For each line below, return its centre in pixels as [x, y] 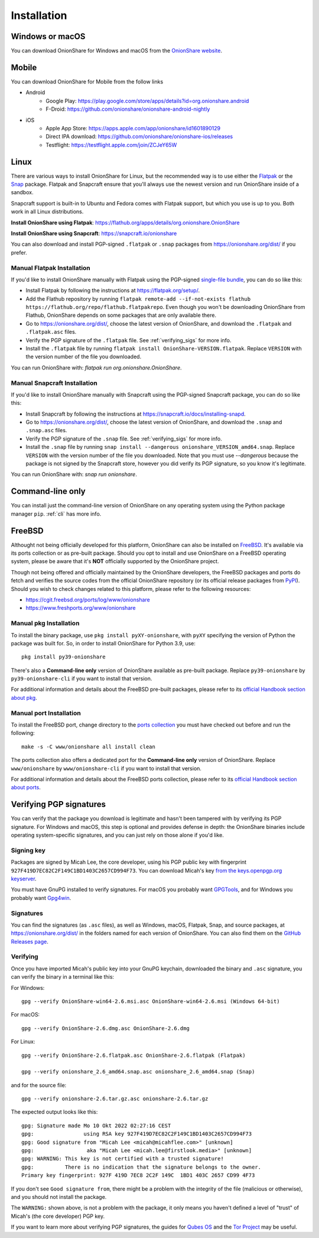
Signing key [28, 850]
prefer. [19, 252]
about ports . [26, 787]
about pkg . [24, 697]
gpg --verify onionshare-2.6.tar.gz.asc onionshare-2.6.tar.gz [115, 1099]
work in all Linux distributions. [47, 212]
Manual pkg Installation [45, 623]
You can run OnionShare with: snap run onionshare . [74, 474]
